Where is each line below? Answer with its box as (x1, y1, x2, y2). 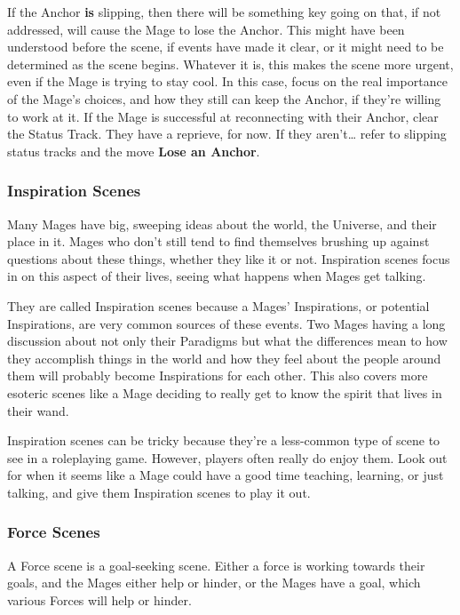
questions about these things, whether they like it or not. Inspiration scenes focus (7, 249, 450, 268)
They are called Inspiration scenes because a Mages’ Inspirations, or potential (7, 296, 430, 315)
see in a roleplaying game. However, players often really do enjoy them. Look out (7, 448, 448, 467)
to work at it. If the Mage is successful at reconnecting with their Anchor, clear (7, 107, 439, 125)
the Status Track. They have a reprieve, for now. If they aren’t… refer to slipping (7, 124, 447, 143)
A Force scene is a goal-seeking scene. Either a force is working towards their (7, 555, 425, 574)
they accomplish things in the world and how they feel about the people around (7, 348, 441, 367)
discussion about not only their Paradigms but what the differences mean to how (7, 331, 448, 350)
